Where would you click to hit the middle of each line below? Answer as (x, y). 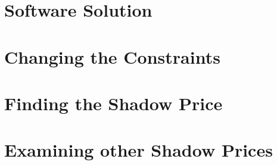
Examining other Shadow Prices (138, 150)
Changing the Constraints (112, 56)
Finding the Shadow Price (113, 103)
